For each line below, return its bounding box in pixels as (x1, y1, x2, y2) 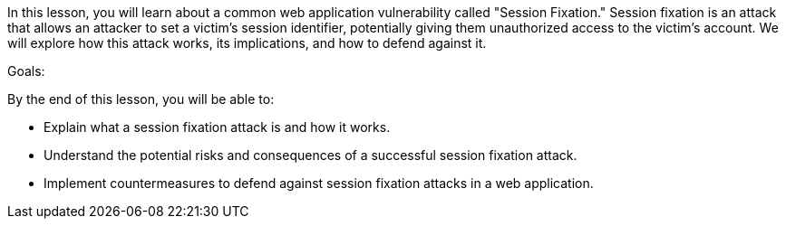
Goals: (7, 63, 45, 79)
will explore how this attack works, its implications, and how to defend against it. (7, 35, 487, 51)
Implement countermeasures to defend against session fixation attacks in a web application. (44, 175, 594, 191)
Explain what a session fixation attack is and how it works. (44, 119, 391, 135)
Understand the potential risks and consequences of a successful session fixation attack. (44, 147, 577, 163)
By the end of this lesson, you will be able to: (7, 91, 275, 107)
